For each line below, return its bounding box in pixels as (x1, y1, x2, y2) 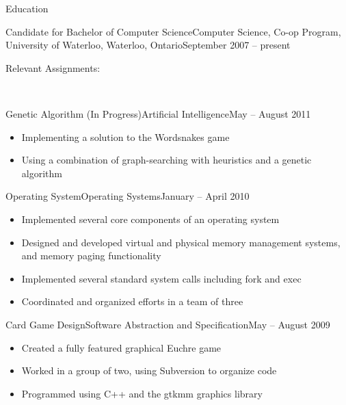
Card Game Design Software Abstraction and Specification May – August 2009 (5, 317, 330, 331)
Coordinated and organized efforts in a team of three (21, 294, 243, 309)
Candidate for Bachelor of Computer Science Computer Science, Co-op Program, (5, 24, 341, 38)
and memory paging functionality (21, 248, 161, 263)
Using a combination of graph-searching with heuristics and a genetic (21, 153, 312, 167)
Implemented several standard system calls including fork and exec (21, 271, 302, 285)
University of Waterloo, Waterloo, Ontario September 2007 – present (5, 38, 291, 52)
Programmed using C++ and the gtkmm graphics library (21, 386, 263, 400)
